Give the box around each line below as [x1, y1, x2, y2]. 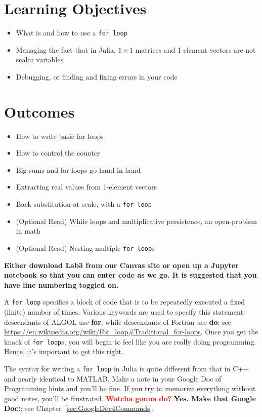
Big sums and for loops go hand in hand [16, 164, 141, 175]
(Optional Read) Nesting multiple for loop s [16, 242, 155, 253]
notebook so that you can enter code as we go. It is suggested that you [4, 270, 257, 280]
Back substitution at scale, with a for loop [16, 199, 152, 209]
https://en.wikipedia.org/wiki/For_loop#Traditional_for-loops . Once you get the [4, 326, 258, 337]
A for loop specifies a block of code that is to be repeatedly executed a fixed [4, 296, 245, 307]
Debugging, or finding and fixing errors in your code [16, 71, 178, 82]
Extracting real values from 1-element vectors [16, 181, 157, 192]
